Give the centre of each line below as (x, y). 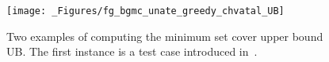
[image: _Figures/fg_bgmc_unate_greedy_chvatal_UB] (145, 11)
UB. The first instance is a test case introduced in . (132, 51)
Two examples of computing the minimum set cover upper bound (165, 36)
